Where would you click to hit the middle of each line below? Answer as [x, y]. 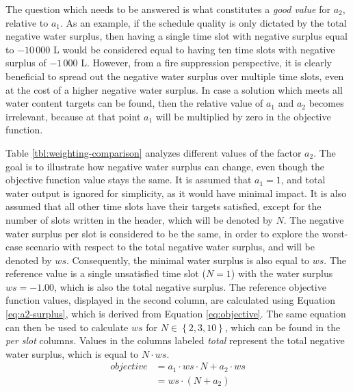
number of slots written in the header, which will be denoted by [139, 219]
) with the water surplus [282, 273]
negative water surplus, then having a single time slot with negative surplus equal [176, 36]
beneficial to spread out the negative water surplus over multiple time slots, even [175, 76]
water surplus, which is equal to [72, 353]
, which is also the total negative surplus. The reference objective [190, 286]
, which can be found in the [283, 327]
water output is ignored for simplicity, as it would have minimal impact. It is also [176, 193]
